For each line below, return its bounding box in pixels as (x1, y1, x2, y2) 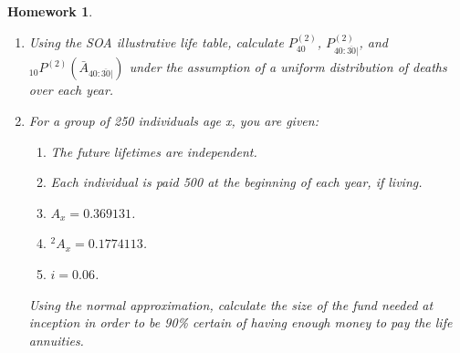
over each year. (28, 80, 114, 99)
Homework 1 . (7, 2, 93, 20)
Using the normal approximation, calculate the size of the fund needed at (28, 295, 434, 314)
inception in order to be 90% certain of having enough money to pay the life (28, 313, 453, 332)
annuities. (28, 330, 84, 349)
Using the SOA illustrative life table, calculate (28, 33, 284, 52)
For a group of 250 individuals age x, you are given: (28, 110, 319, 130)
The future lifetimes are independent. (50, 141, 257, 161)
